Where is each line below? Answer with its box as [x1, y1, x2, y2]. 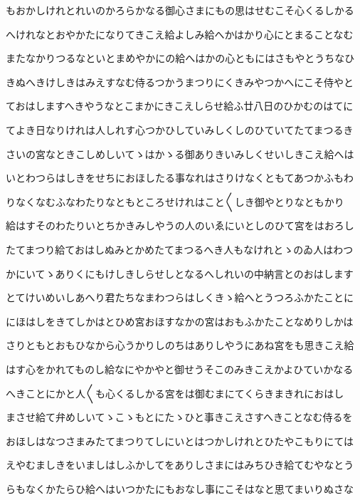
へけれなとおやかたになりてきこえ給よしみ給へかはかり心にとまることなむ [6, 26, 354, 41]
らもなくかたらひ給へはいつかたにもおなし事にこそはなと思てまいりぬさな [6, 481, 354, 496]
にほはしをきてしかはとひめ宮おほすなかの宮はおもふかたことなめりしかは [6, 313, 354, 328]
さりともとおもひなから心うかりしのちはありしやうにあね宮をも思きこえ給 [6, 338, 354, 353]
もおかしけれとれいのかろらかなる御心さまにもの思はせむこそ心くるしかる [6, 3, 354, 17]
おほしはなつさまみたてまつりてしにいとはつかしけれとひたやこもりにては [6, 433, 354, 448]
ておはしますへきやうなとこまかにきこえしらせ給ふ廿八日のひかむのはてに [6, 98, 354, 113]
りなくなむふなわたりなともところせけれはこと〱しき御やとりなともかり [6, 194, 344, 209]
